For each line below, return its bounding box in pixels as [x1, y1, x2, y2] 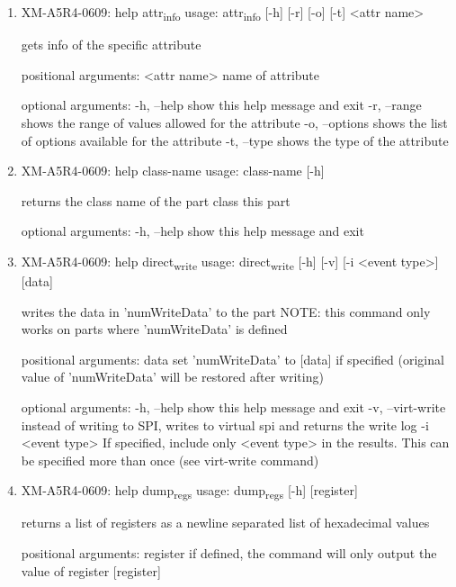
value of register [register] [21, 561, 161, 580]
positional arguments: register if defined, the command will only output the [21, 544, 437, 563]
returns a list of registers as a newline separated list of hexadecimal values [21, 513, 430, 532]
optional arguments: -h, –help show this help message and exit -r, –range [21, 95, 422, 114]
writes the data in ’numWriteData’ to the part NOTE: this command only [21, 302, 431, 321]
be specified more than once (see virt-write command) [21, 450, 319, 469]
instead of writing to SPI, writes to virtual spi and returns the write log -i [21, 415, 429, 434]
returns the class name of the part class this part [21, 191, 291, 210]
